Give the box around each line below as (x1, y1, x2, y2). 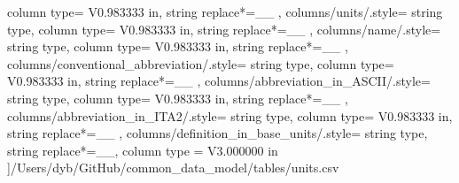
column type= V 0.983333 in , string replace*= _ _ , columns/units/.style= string (7, 3, 443, 20)
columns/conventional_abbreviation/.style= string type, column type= (7, 54, 394, 72)
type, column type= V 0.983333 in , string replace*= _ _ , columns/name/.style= (7, 19, 441, 38)
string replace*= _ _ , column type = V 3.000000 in (7, 141, 278, 159)
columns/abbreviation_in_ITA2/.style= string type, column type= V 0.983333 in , (7, 106, 453, 125)
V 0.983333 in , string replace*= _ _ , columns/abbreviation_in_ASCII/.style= (7, 72, 431, 90)
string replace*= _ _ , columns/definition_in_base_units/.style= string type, (7, 124, 428, 142)
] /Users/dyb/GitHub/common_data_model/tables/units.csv (7, 158, 339, 177)
